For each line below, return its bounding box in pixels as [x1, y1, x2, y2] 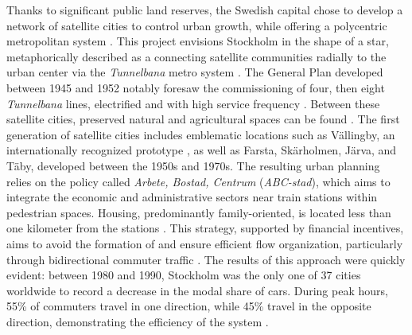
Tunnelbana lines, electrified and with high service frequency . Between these [6, 95, 380, 111]
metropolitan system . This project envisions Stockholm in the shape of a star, [6, 33, 389, 49]
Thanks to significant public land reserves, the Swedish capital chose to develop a [6, 2, 403, 18]
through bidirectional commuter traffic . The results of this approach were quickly [6, 251, 406, 267]
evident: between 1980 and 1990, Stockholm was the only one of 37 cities [6, 267, 361, 283]
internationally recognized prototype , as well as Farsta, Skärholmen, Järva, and [6, 142, 397, 158]
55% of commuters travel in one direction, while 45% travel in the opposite [6, 298, 371, 314]
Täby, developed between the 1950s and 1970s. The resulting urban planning [6, 157, 380, 173]
